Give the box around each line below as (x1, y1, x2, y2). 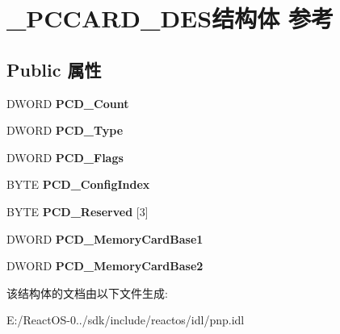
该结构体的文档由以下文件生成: (6, 284, 168, 301)
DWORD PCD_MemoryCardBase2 (6, 257, 204, 274)
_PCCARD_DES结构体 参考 (6, 2, 334, 35)
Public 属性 (6, 56, 102, 81)
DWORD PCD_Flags (6, 148, 124, 165)
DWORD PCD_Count (6, 94, 129, 111)
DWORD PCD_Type (6, 122, 124, 139)
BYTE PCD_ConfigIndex (6, 176, 150, 193)
